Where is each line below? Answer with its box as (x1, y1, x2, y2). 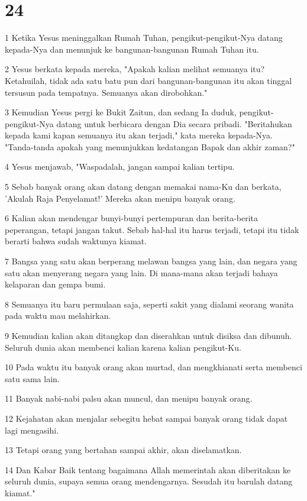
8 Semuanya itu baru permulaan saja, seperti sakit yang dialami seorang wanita (5, 298, 294, 310)
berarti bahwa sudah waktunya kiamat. (5, 235, 147, 247)
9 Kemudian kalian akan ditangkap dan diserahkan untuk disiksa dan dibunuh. (5, 329, 292, 341)
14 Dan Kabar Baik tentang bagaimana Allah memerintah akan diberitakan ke (5, 463, 291, 476)
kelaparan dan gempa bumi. (5, 278, 106, 290)
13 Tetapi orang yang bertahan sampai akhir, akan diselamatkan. (5, 444, 242, 456)
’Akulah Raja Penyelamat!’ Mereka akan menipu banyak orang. (5, 192, 235, 204)
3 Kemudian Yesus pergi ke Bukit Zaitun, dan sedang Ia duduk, (5, 106, 237, 118)
